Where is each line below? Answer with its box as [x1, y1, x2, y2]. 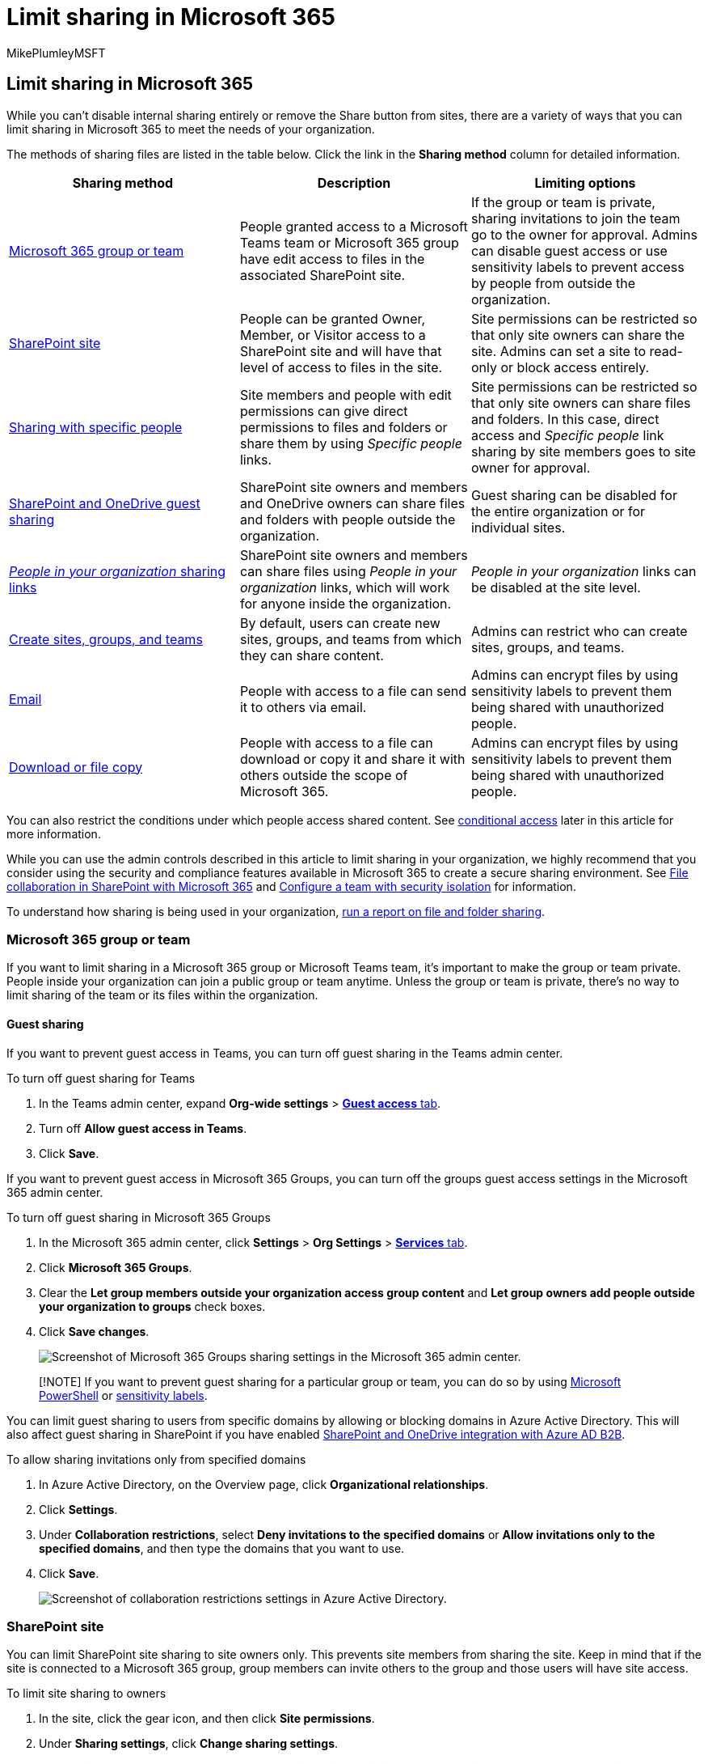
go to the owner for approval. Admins [470, 226, 697, 243]
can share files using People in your [239, 562, 457, 579]
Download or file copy [9, 758, 143, 775]
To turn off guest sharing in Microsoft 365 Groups [6, 1210, 271, 1224]
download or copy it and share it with [239, 750, 466, 767]
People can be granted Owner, [239, 310, 426, 327]
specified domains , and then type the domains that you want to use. [39, 1541, 405, 1555]
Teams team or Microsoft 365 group [239, 234, 459, 251]
